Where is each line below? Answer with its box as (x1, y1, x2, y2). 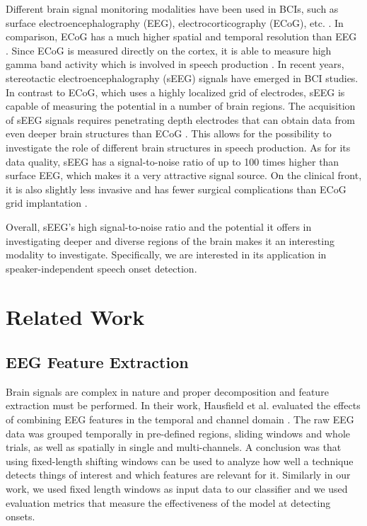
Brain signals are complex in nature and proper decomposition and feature (6, 384, 329, 399)
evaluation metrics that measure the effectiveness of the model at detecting (6, 495, 331, 510)
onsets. (6, 509, 35, 524)
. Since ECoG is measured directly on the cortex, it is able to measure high (6, 42, 332, 57)
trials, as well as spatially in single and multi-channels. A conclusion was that (6, 440, 342, 454)
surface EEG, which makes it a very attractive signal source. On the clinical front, (6, 168, 362, 183)
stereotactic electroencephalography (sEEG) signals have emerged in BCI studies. (6, 70, 359, 85)
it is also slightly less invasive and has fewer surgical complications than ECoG (6, 181, 346, 196)
